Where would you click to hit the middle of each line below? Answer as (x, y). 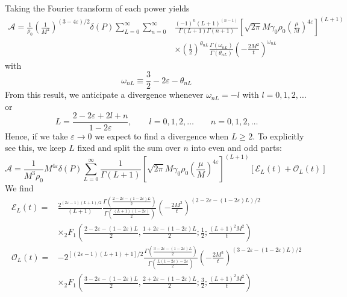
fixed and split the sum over (129, 148)
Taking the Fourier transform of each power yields (97, 8)
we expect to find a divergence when (162, 136)
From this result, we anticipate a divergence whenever (104, 94)
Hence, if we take (36, 136)
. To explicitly (278, 136)
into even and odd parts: (236, 148)
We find (19, 188)
